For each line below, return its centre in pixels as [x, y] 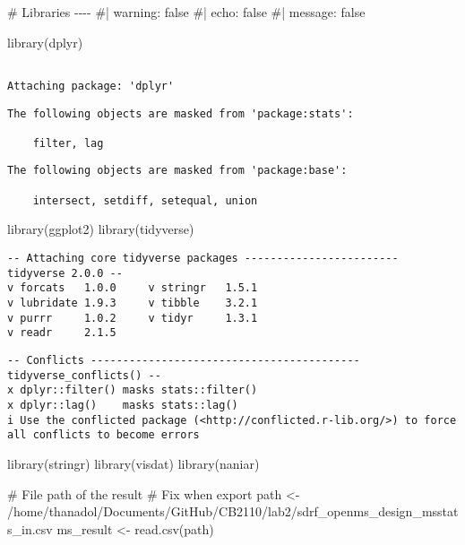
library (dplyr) [45, 42]
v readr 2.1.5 [62, 333]
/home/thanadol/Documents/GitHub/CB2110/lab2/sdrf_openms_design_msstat [233, 511]
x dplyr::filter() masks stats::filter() [133, 390]
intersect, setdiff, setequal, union [145, 200]
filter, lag [68, 143]
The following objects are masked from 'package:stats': [181, 113]
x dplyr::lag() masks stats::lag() [123, 405]
